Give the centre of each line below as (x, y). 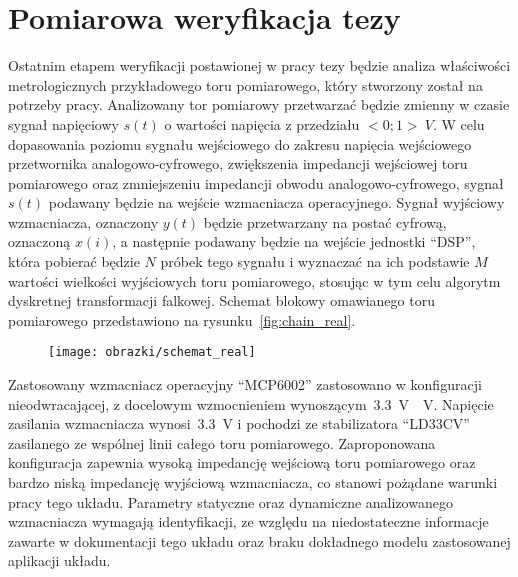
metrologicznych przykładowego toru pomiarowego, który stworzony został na (245, 84)
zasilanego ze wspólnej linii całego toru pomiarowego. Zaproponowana (222, 442)
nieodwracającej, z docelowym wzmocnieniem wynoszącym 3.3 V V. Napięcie (251, 403)
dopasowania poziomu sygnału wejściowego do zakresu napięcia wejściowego (240, 143)
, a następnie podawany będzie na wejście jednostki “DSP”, (294, 241)
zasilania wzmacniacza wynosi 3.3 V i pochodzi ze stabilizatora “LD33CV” (239, 423)
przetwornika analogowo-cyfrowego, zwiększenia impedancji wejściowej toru (238, 163)
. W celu (458, 123)
